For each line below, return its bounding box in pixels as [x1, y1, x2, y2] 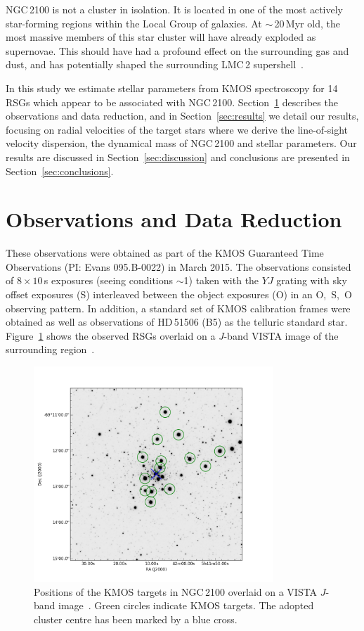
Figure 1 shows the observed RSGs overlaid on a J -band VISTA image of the [6, 328, 339, 343]
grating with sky [276, 273, 347, 288]
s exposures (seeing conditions [44, 273, 174, 288]
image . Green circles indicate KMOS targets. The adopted [58, 598, 314, 613]
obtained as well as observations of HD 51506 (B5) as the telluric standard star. [6, 314, 348, 329]
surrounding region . [6, 342, 95, 357]
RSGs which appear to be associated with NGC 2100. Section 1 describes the [6, 94, 338, 109]
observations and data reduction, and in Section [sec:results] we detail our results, [6, 108, 359, 123]
